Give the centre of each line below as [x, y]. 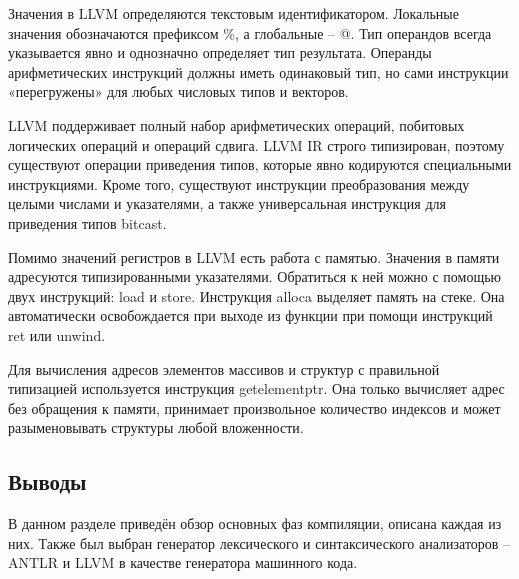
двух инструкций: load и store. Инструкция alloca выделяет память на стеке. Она [256, 295]
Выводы [47, 481]
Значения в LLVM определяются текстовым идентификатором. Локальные [233, 13]
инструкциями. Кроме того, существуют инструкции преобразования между [239, 183]
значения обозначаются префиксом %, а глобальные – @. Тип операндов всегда [250, 32]
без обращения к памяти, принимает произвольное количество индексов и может [254, 407]
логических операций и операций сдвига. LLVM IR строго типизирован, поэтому [256, 144]
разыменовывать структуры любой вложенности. [156, 427]
